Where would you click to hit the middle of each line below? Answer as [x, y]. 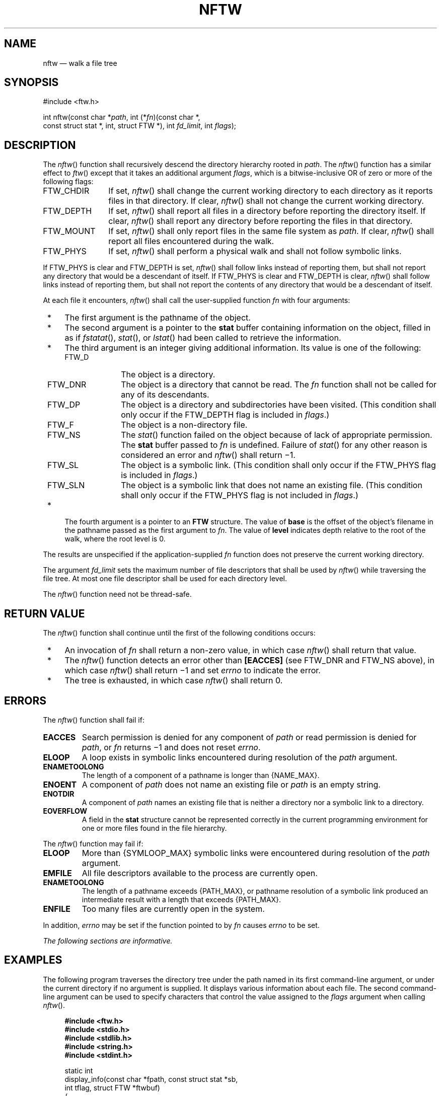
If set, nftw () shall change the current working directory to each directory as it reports [271, 191]
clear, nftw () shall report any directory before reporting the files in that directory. [261, 221]
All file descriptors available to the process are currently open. [200, 873]
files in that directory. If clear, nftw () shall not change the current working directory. [266, 201]
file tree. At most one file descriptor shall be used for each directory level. [165, 579]
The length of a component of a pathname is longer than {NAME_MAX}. [201, 775]
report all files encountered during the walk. [191, 241]
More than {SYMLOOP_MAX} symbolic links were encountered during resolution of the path [256, 853]
